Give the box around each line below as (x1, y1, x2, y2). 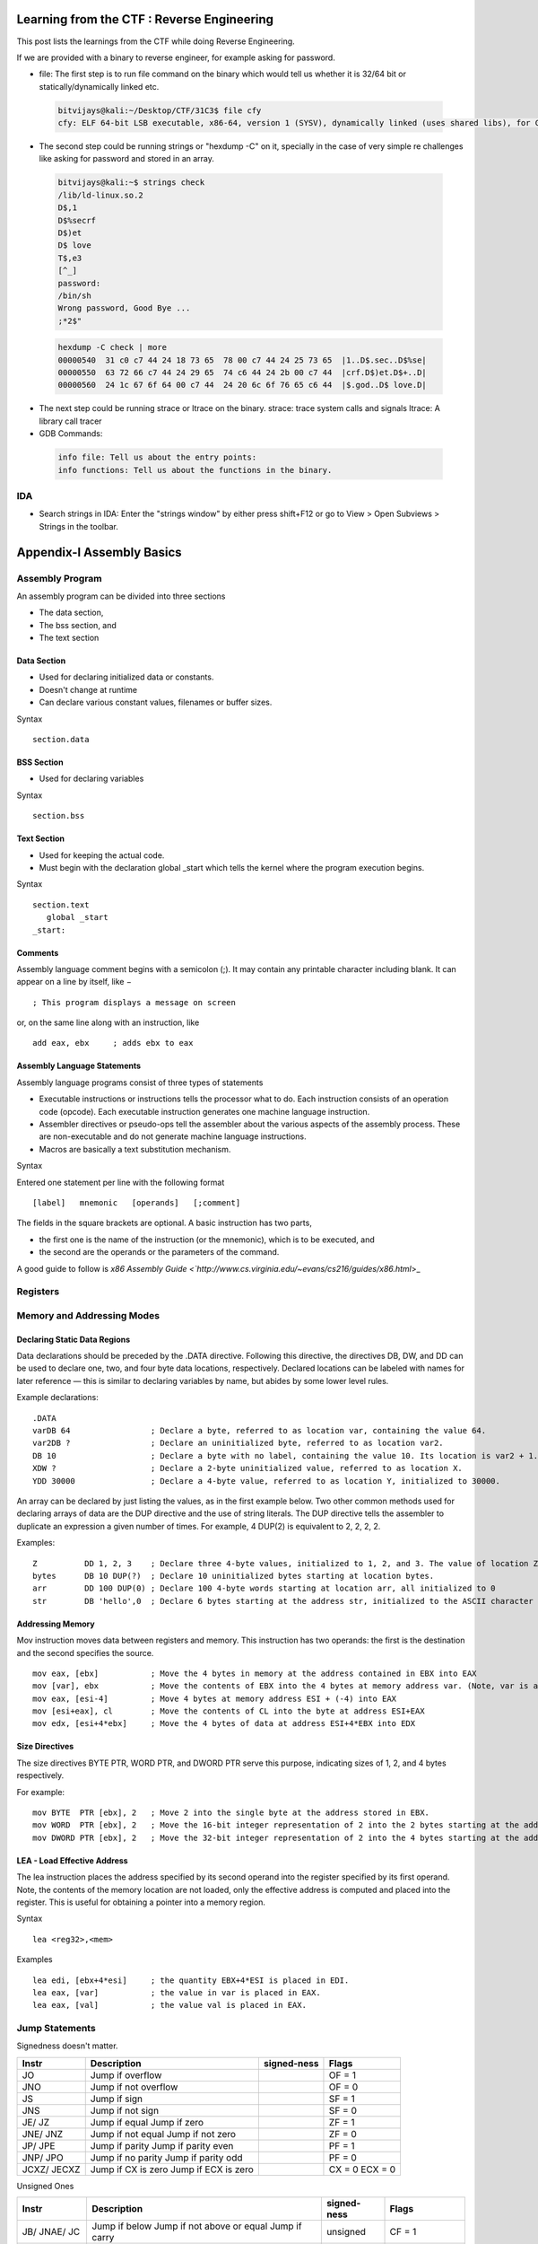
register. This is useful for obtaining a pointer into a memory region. (16, 1897, 266, 1907)
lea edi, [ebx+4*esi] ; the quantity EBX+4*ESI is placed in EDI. (32, 1975, 350, 1985)
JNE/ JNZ (22, 2127, 64, 2140)
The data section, (39, 607, 104, 618)
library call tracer (39, 416, 102, 426)
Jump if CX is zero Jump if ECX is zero (90, 2163, 255, 2176)
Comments (16, 947, 59, 958)
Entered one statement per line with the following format (16, 1177, 225, 1188)
